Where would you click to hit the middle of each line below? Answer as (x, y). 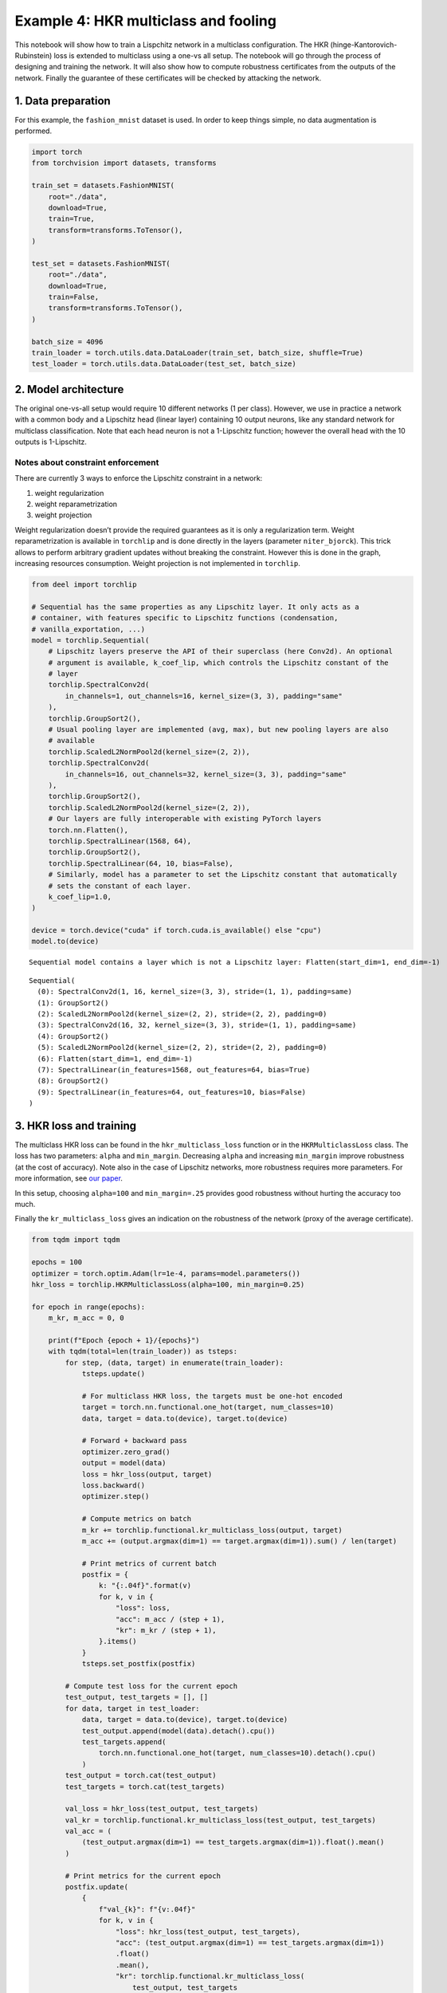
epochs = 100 (57, 1262)
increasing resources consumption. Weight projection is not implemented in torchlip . (157, 563)
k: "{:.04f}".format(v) (145, 1586)
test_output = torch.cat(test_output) (141, 1775)
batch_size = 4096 (67, 342)
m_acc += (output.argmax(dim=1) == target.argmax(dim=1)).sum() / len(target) (239, 1541)
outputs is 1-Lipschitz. (51, 442)
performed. (33, 131)
